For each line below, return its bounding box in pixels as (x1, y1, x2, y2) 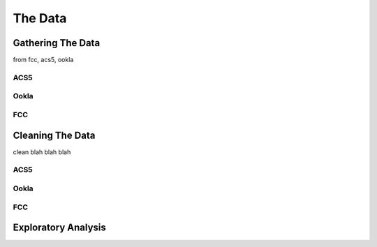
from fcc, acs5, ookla (13, 56, 74, 64)
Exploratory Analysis (13, 222, 106, 234)
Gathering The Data (13, 37, 101, 49)
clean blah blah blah (13, 147, 71, 156)
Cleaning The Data (13, 129, 96, 141)
